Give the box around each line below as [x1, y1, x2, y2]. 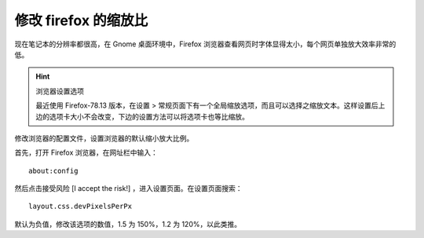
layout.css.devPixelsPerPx [28, 202, 133, 211]
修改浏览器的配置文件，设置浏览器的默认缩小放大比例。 [14, 134, 194, 143]
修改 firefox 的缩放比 [14, 12, 148, 29]
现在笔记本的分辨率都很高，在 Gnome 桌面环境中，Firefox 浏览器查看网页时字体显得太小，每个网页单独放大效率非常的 [14, 39, 397, 49]
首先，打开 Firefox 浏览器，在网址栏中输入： [14, 148, 159, 157]
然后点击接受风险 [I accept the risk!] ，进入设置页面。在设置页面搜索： [14, 184, 243, 193]
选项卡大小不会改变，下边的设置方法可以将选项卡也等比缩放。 [49, 112, 249, 121]
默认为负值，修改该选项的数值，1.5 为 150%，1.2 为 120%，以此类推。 [14, 219, 242, 229]
